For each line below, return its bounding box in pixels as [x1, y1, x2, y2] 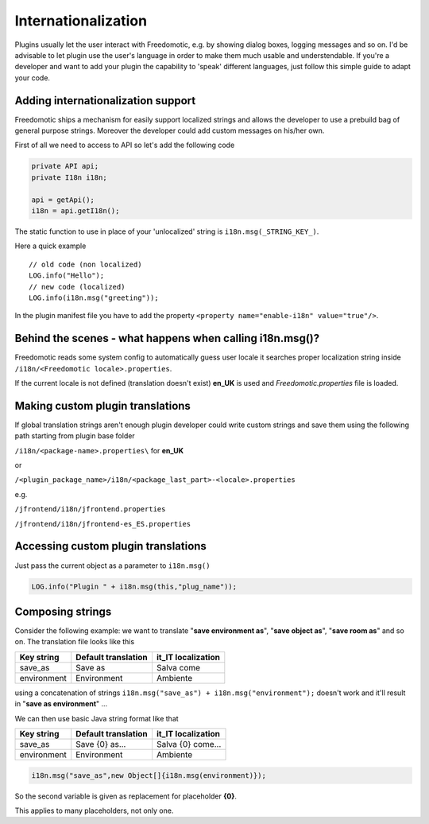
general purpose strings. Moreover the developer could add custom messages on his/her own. [14, 126, 325, 135]
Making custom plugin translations [14, 398, 191, 413]
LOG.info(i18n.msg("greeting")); [29, 293, 159, 302]
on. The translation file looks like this [14, 637, 135, 647]
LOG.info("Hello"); [29, 271, 105, 280]
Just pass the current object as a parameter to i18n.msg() [14, 561, 211, 570]
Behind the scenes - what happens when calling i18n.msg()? [14, 332, 320, 345]
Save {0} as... [75, 738, 126, 749]
